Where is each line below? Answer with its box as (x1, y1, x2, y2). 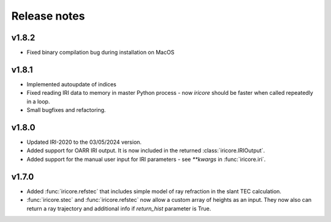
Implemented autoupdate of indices (26, 80, 116, 88)
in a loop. (26, 98, 50, 105)
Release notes (11, 9, 85, 23)
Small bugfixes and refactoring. (26, 106, 106, 114)
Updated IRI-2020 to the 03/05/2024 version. (26, 138, 142, 146)
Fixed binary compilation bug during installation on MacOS (26, 49, 175, 56)
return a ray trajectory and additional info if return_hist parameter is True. (26, 205, 211, 212)
